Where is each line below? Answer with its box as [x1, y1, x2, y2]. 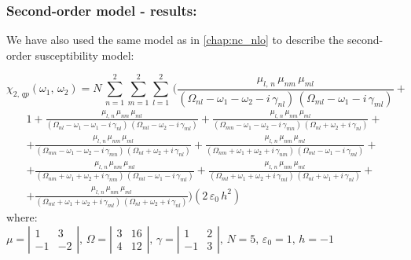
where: [6, 209, 38, 225]
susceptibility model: [35, 46, 134, 63]
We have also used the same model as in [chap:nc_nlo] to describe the [6, 31, 344, 48]
